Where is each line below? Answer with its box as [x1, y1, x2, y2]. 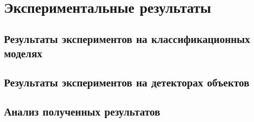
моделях [4, 45, 42, 61]
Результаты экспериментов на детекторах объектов [4, 74, 250, 89]
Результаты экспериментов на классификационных [4, 31, 250, 46]
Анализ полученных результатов [4, 103, 161, 119]
